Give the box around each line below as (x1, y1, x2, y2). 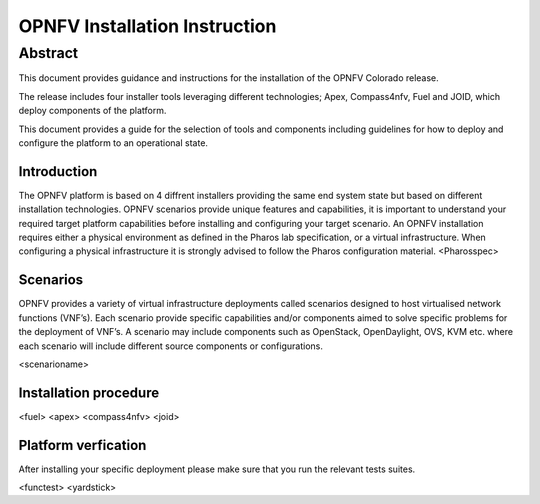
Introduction (18, 163, 98, 180)
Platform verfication (18, 436, 147, 454)
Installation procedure (18, 384, 160, 401)
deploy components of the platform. (18, 105, 167, 117)
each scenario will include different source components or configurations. (18, 340, 324, 352)
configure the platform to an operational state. (18, 136, 209, 149)
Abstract (18, 44, 79, 62)
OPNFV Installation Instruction (18, 15, 277, 37)
